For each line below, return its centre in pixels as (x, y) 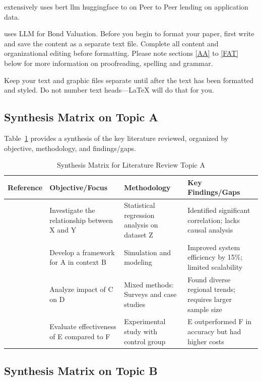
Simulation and (148, 252)
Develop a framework (82, 252)
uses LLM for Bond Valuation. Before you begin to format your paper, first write (129, 33)
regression (139, 215)
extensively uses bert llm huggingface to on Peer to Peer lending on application (126, 7)
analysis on (141, 225)
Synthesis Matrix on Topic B (81, 371)
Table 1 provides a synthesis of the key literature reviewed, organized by (116, 138)
